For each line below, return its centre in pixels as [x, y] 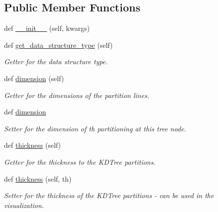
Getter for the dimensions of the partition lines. [77, 95]
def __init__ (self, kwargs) [47, 28]
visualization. [24, 205]
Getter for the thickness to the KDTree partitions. [80, 161]
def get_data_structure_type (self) [58, 45]
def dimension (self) [34, 78]
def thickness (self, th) [38, 178]
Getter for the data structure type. [56, 61]
